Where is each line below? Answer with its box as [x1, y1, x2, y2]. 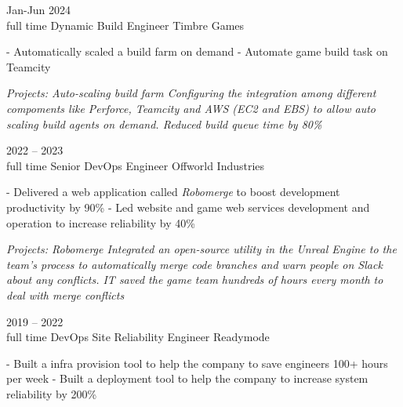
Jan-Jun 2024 [6, 2, 71, 17]
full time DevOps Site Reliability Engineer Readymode [6, 329, 270, 345]
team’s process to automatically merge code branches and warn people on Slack [6, 256, 383, 272]
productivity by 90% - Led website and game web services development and [6, 198, 370, 215]
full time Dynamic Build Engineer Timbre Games [6, 16, 245, 33]
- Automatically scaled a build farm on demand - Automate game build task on [6, 43, 388, 60]
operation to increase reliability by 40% [6, 214, 195, 231]
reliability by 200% [6, 385, 97, 402]
